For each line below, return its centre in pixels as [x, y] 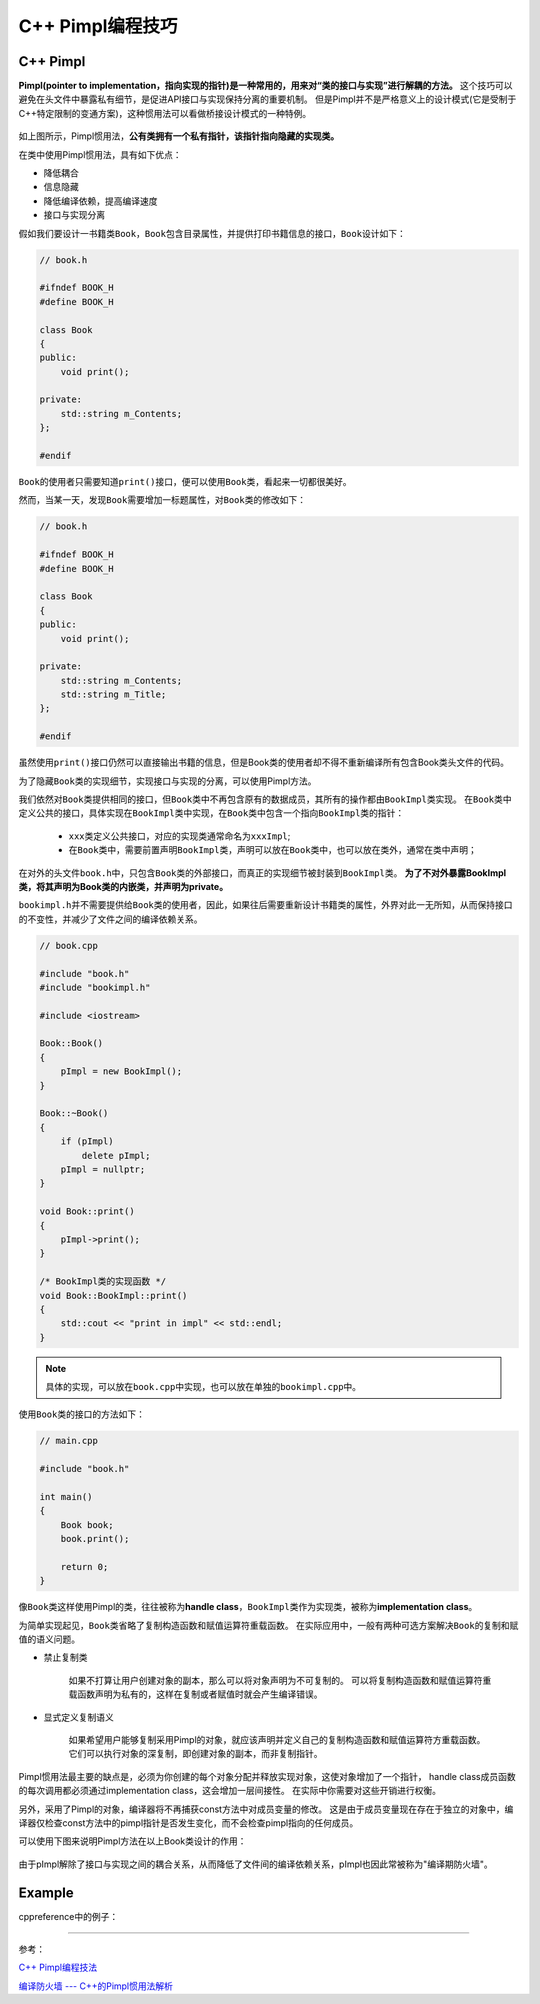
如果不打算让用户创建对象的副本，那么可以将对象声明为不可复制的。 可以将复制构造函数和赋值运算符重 [280, 1680]
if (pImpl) [87, 1141]
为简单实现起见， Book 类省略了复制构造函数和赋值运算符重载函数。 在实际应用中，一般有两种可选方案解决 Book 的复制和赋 [268, 1625]
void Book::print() [87, 1211]
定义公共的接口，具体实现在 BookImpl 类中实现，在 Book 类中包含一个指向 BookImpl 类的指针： [211, 813]
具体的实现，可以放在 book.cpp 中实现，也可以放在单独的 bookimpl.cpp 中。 [203, 1387]
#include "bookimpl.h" [95, 987]
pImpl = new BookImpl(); [121, 1071]
